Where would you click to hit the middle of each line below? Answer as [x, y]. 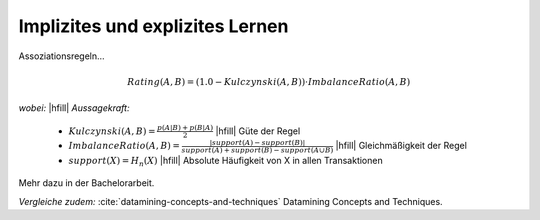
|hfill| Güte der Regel [258, 131]
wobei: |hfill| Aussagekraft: [74, 108]
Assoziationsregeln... [61, 56]
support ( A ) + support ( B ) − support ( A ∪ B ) [257, 150]
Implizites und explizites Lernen [153, 26]
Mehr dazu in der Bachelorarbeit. [86, 183]
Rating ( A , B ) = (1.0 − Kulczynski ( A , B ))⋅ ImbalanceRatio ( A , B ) [268, 81]
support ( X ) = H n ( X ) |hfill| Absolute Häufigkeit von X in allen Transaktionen [226, 161]
